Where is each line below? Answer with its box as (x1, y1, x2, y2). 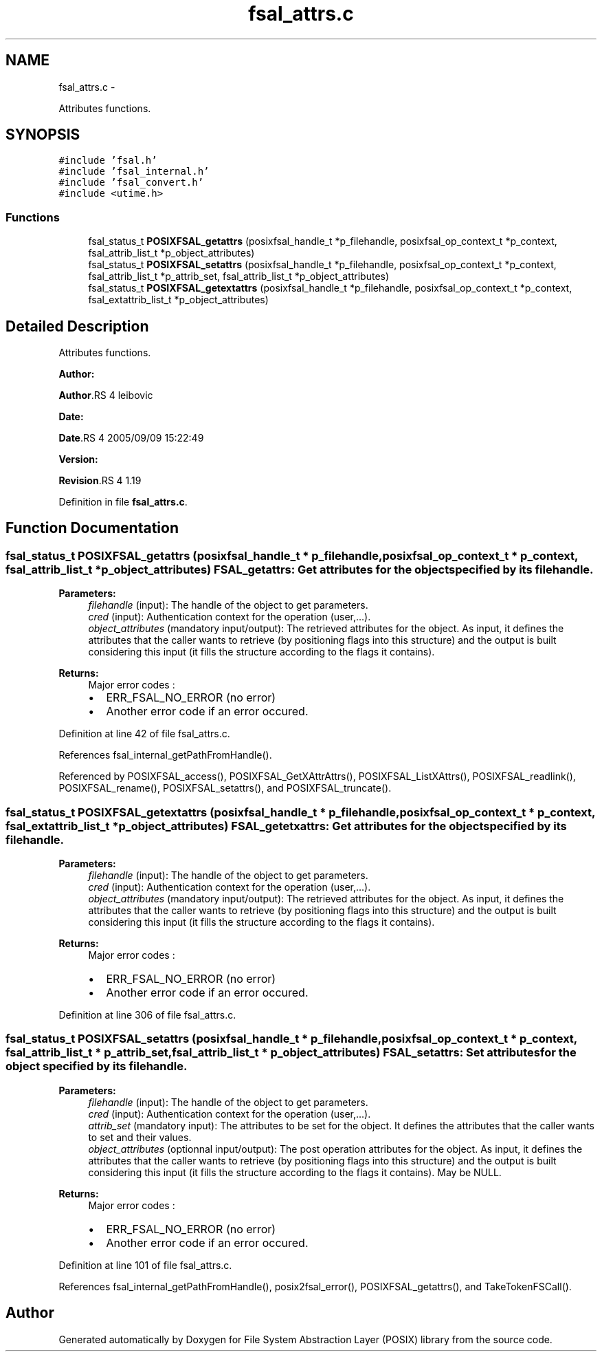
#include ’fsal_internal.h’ (58, 166, 210, 177)
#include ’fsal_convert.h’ (58, 177, 204, 188)
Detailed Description (5, 317, 149, 335)
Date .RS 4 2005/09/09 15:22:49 (58, 432, 204, 444)
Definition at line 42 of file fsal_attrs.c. (58, 728, 230, 740)
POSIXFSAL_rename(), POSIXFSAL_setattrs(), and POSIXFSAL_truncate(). (58, 782, 392, 794)
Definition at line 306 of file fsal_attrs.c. (58, 1009, 236, 1021)
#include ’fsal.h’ (58, 155, 157, 166)
